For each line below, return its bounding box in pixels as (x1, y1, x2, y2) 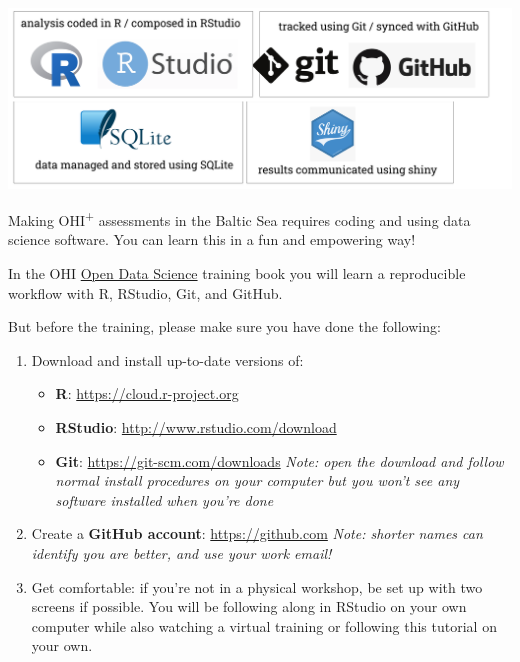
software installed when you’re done (55, 489, 274, 510)
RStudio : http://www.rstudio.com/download (55, 417, 337, 438)
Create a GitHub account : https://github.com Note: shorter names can (31, 523, 483, 544)
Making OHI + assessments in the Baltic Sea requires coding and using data (8, 207, 471, 230)
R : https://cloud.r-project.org (55, 383, 239, 404)
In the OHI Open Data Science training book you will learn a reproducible (8, 263, 466, 284)
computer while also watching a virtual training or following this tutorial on (31, 615, 497, 636)
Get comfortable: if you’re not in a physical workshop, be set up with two (31, 576, 483, 597)
